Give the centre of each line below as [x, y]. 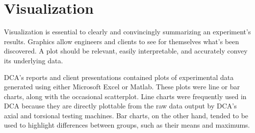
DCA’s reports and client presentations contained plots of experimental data [119, 77]
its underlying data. [34, 60]
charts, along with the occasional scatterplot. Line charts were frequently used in [125, 96]
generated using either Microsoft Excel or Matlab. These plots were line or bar [122, 87]
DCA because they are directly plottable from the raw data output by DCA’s [120, 106]
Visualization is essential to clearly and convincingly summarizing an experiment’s [127, 32]
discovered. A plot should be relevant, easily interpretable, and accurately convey [126, 51]
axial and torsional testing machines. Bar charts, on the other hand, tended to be [126, 115]
